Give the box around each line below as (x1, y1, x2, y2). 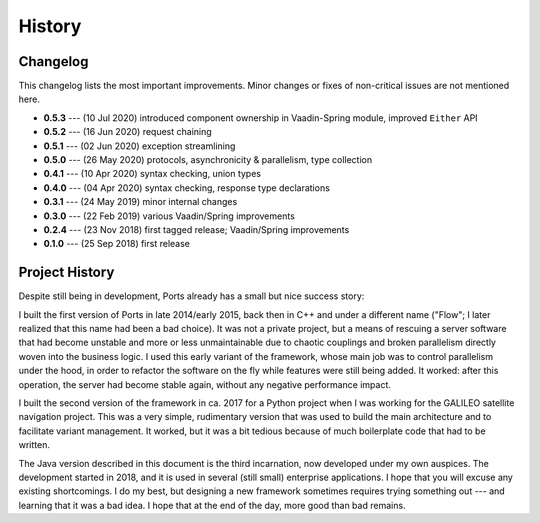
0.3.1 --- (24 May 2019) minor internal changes (43, 196, 238, 208)
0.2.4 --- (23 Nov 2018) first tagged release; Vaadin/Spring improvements (43, 223, 350, 235)
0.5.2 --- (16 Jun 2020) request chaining (43, 126, 212, 138)
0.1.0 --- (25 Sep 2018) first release (43, 238, 190, 250)
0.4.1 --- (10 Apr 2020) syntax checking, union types (43, 168, 262, 180)
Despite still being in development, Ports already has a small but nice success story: (18, 290, 365, 302)
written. (18, 439, 50, 451)
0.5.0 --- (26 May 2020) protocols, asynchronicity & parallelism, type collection (43, 154, 373, 166)
